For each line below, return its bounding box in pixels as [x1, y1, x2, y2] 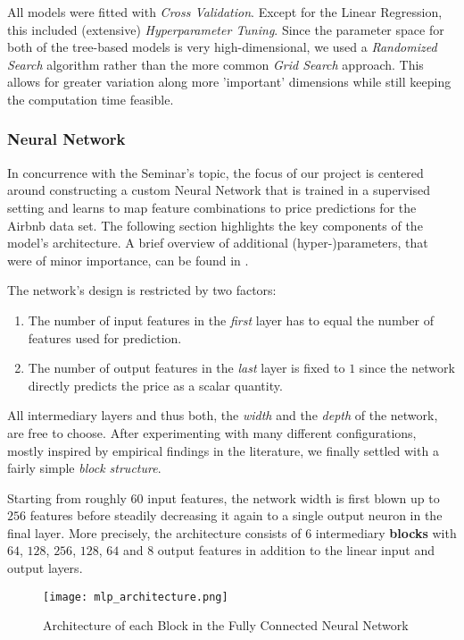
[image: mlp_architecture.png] [43, 590, 228, 603]
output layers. [7, 559, 83, 577]
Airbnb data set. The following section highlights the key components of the [7, 215, 423, 234]
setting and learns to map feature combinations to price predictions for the [7, 198, 417, 216]
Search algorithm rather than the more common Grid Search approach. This [7, 55, 424, 73]
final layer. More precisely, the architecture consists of [7, 523, 302, 542]
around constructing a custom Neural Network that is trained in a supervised [7, 181, 430, 199]
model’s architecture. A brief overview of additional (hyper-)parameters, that [7, 233, 428, 252]
